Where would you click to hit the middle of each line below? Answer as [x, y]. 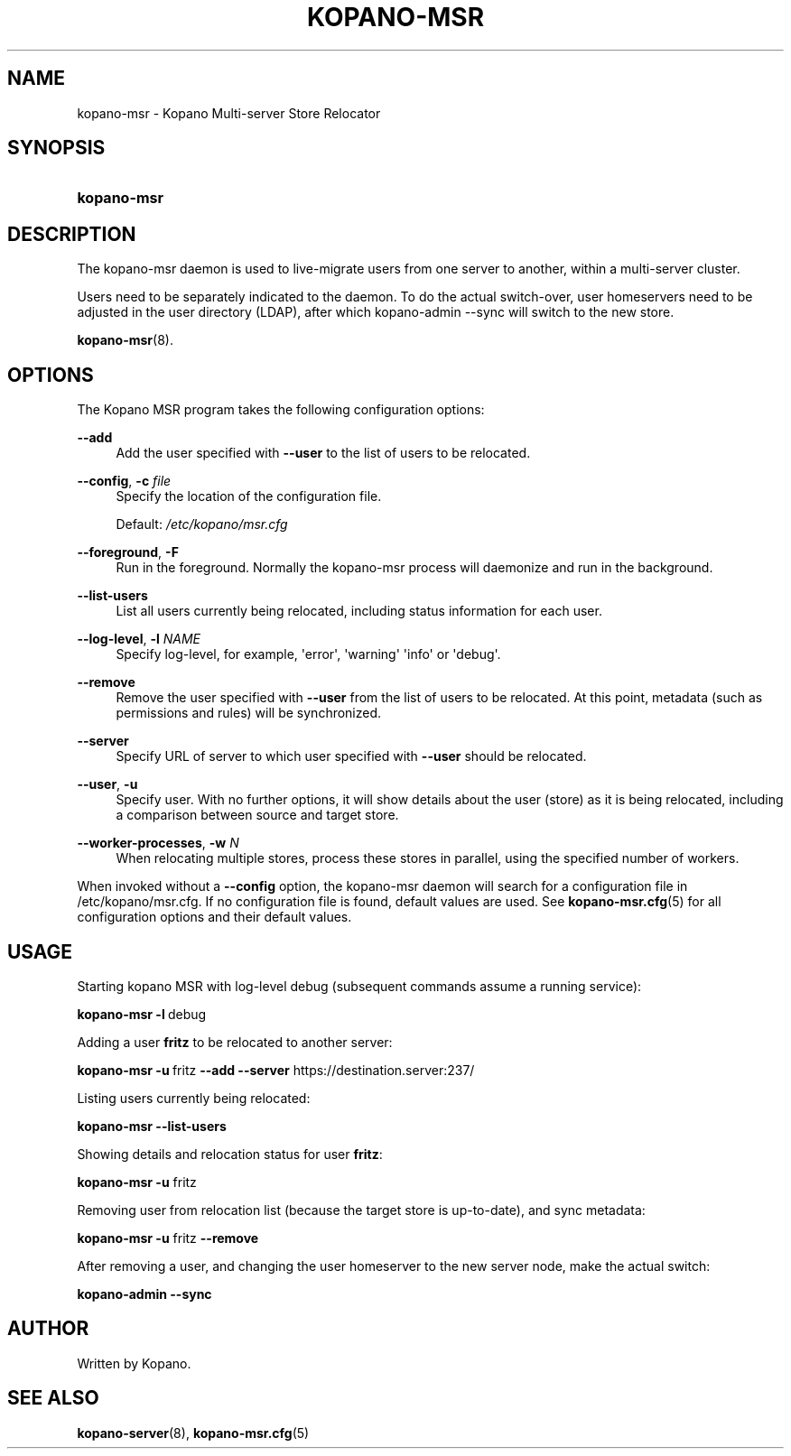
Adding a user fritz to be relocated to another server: [235, 1042]
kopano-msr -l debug [142, 1014]
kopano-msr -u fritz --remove [168, 1238]
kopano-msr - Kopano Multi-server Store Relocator [229, 113]
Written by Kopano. [134, 1363]
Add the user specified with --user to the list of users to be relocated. [323, 453]
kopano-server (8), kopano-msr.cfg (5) [193, 1433]
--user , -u [107, 784]
